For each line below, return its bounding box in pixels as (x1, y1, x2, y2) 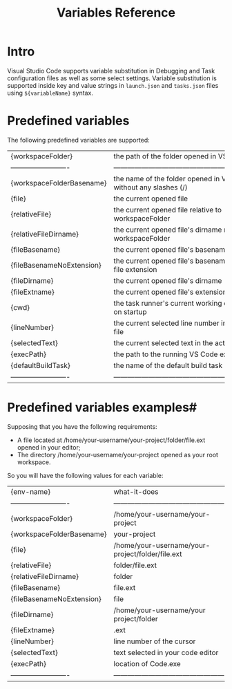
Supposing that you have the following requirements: (7, 422, 157, 430)
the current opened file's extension (113, 287, 227, 297)
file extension (113, 264, 157, 274)
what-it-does (113, 486, 159, 496)
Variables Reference (56, 5, 176, 21)
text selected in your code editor (113, 647, 219, 657)
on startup (113, 306, 147, 316)
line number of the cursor (113, 636, 196, 646)
